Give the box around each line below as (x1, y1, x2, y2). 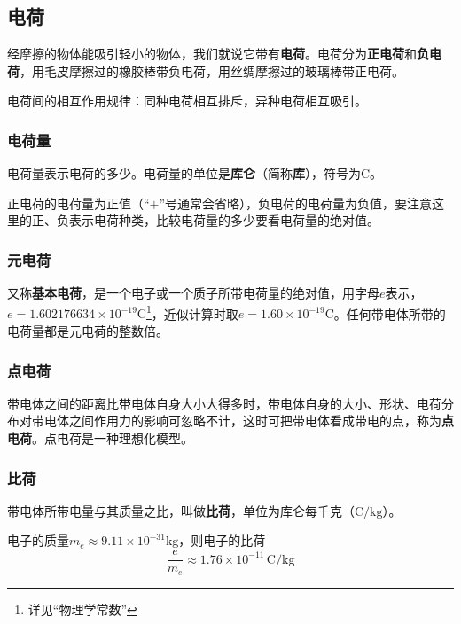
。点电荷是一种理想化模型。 (32, 429, 193, 448)
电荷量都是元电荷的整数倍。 (7, 322, 168, 340)
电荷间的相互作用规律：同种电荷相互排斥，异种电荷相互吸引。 (7, 91, 367, 110)
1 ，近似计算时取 (145, 301, 238, 323)
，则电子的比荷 (178, 531, 266, 550)
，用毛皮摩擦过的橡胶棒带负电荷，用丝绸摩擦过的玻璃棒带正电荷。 (20, 61, 404, 80)
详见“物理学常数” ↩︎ (27, 599, 137, 618)
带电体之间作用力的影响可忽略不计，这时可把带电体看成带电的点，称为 (31, 411, 441, 430)
